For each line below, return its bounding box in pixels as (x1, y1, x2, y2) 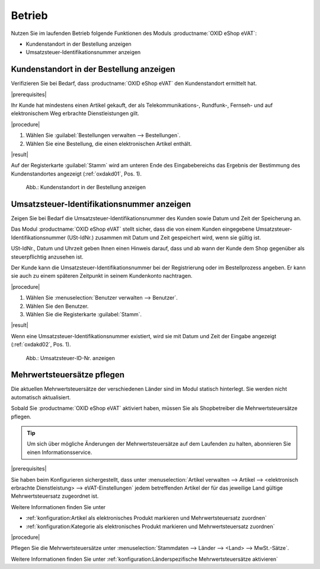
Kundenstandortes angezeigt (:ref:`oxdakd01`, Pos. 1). (11, 170, 142, 177)
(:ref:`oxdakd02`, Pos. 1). (11, 341, 71, 348)
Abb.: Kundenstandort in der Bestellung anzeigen (25, 184, 146, 191)
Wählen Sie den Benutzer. (25, 303, 89, 310)
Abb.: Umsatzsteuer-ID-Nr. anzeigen (25, 354, 116, 361)
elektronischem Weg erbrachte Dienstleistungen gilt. (11, 110, 139, 117)
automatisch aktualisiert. (11, 393, 71, 400)
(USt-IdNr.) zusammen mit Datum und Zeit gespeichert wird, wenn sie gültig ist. (67, 234, 261, 241)
